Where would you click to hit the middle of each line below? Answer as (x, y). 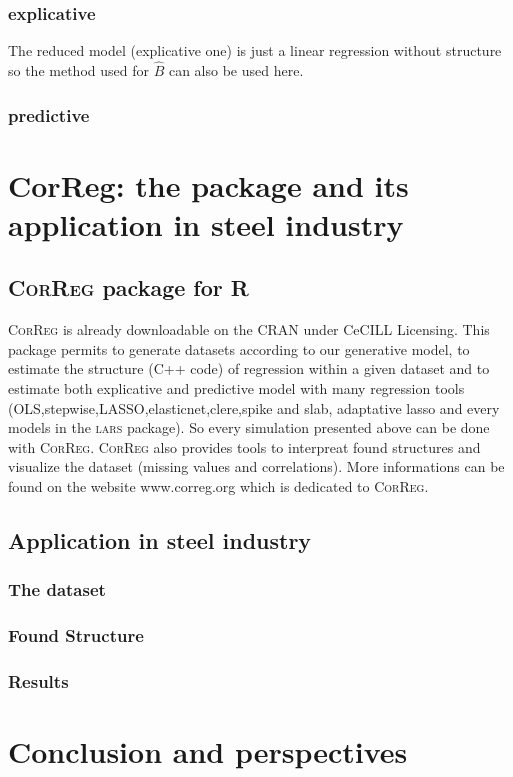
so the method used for (78, 70)
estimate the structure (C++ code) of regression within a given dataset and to (249, 368)
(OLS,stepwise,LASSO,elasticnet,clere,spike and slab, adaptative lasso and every (254, 407)
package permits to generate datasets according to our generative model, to (239, 348)
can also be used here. (236, 70)
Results (38, 680)
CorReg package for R (128, 287)
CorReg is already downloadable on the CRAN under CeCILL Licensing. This (249, 329)
